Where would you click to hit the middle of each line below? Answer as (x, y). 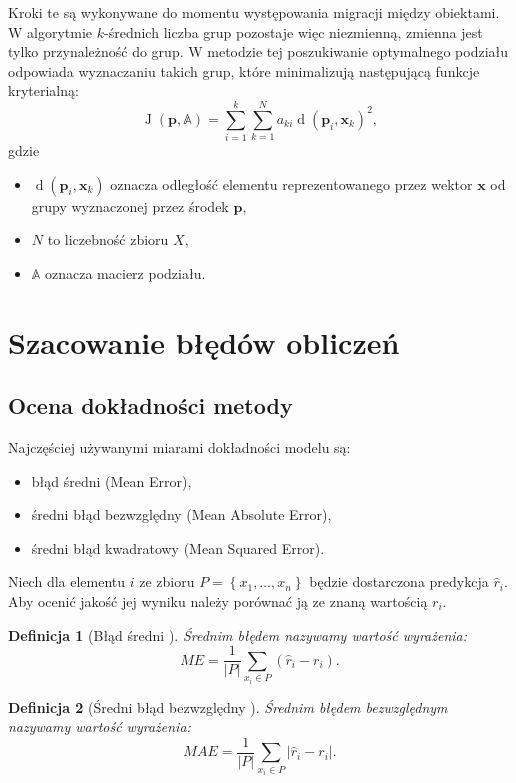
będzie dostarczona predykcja (399, 581)
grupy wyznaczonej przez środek (130, 205)
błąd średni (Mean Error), (111, 480)
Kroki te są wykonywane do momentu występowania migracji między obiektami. (254, 12)
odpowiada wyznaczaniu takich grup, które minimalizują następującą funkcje (244, 70)
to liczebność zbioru (108, 239)
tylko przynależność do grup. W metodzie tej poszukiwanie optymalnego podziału (258, 51)
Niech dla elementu (67, 581)
